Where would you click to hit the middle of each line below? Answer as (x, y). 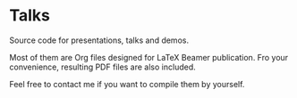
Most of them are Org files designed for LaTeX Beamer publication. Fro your (149, 57)
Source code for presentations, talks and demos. (99, 40)
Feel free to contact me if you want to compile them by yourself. (127, 84)
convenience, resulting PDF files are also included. (103, 67)
